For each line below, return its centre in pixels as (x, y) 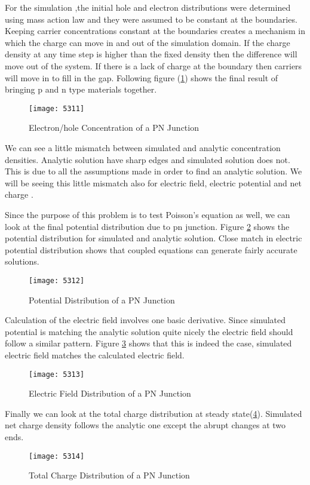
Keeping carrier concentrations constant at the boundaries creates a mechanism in (155, 31)
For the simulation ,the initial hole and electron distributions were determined (148, 7)
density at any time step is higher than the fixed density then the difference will (151, 54)
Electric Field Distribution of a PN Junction (110, 393)
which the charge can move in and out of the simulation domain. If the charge (148, 42)
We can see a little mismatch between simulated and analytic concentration (143, 148)
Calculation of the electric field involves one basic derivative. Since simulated (145, 320)
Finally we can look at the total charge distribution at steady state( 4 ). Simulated (154, 413)
